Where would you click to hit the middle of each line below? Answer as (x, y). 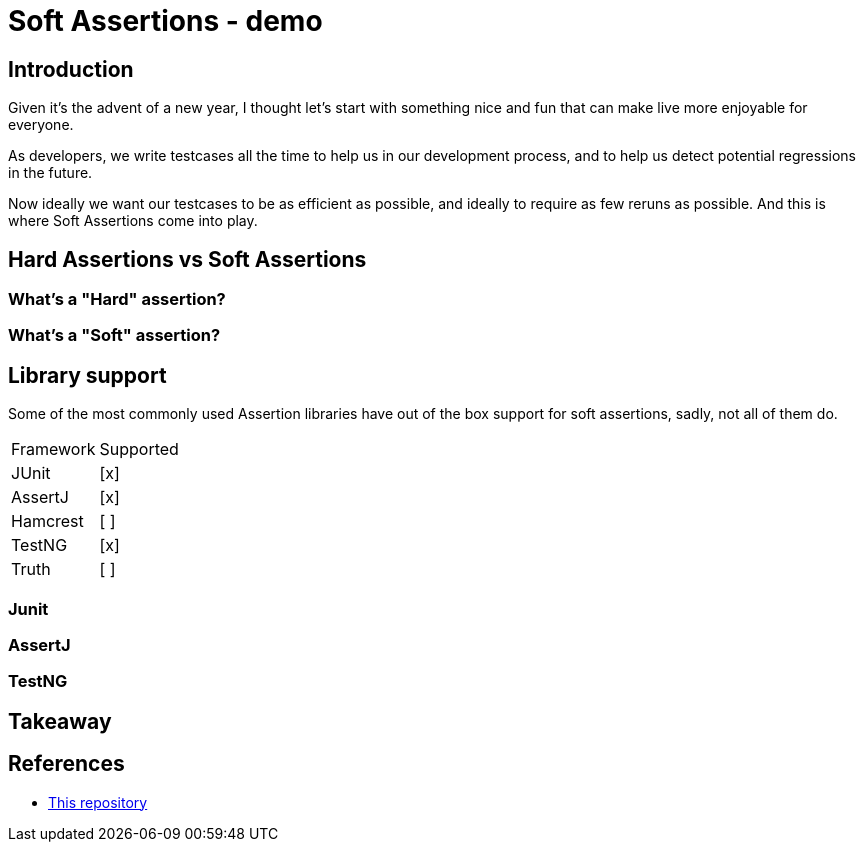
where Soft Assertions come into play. (133, 221)
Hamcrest (47, 521)
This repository (98, 802)
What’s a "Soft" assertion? (114, 335)
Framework (53, 449)
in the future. (50, 173)
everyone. (41, 125)
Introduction (71, 69)
